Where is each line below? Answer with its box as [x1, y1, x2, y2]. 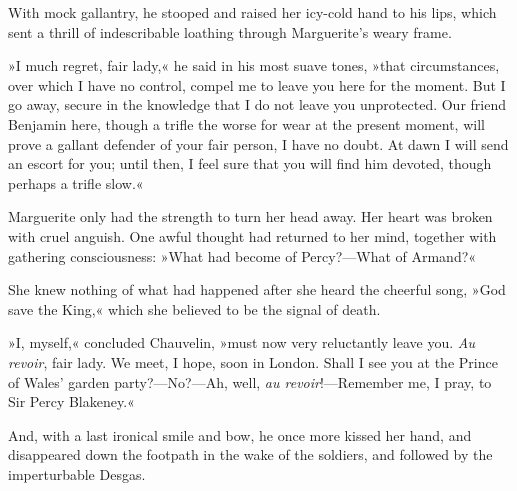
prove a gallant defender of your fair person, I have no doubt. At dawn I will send [8, 133, 509, 154]
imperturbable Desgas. [8, 463, 146, 484]
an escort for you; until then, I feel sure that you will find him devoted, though [8, 153, 492, 174]
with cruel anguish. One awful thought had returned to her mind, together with [8, 225, 497, 246]
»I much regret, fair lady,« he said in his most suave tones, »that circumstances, [8, 55, 500, 76]
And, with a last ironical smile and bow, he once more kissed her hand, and [8, 424, 472, 445]
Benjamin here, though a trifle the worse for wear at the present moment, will [8, 113, 485, 134]
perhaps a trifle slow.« [8, 172, 144, 193]
